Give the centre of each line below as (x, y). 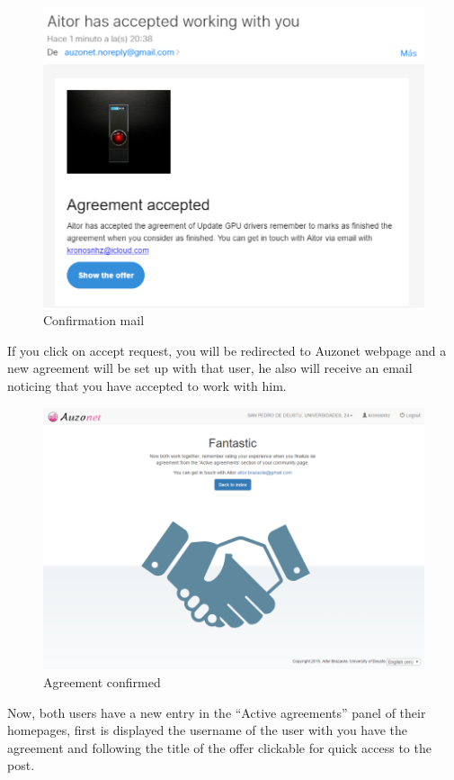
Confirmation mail (94, 320)
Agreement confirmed (102, 682)
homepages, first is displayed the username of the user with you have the (208, 730)
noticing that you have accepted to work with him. (147, 385)
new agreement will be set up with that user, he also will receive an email (210, 368)
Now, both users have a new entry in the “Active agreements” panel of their (217, 712)
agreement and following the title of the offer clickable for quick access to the (219, 747)
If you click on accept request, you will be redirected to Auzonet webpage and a (227, 350)
